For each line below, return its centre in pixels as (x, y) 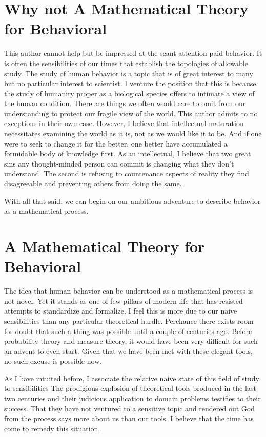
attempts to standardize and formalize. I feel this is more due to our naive (121, 311)
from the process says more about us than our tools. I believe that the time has (129, 418)
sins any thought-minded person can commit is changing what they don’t (119, 163)
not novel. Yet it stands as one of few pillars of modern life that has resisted (124, 300)
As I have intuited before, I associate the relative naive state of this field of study (132, 378)
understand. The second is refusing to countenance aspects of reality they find (127, 173)
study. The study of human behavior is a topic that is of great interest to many (129, 73)
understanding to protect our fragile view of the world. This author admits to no (131, 113)
